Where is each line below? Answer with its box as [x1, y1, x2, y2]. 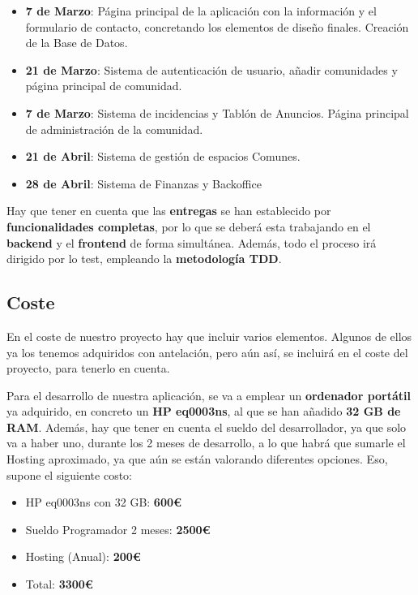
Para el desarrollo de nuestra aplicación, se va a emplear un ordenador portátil [6, 386, 412, 403]
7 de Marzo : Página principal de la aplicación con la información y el [25, 2, 377, 19]
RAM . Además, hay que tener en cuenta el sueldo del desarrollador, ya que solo [6, 418, 407, 435]
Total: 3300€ [25, 576, 93, 593]
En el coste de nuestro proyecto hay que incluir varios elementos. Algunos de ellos [6, 327, 412, 344]
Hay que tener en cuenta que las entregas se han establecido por [6, 202, 331, 219]
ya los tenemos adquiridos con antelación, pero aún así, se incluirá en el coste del [6, 343, 408, 360]
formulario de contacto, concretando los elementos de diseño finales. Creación [25, 18, 409, 35]
